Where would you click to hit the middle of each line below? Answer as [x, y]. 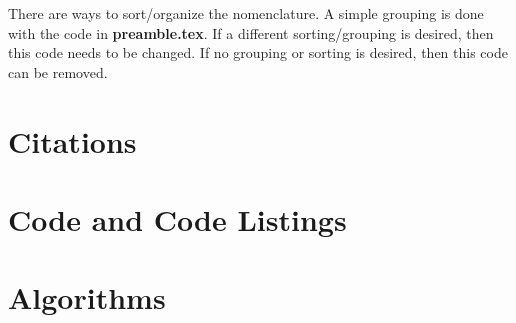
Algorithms [87, 297]
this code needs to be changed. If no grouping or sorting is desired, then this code [258, 52]
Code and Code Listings [177, 218]
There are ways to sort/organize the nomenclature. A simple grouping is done [246, 13]
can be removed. [58, 71]
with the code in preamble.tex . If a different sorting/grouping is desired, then [251, 32]
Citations [72, 140]
